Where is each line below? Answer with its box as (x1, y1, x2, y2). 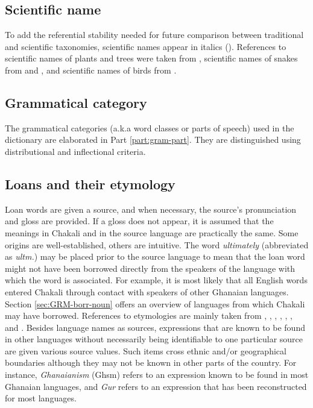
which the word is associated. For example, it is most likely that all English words (5, 274, 308, 286)
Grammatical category (5, 93, 147, 111)
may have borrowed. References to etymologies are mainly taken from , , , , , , (5, 309, 292, 322)
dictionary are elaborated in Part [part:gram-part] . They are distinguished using (5, 133, 301, 146)
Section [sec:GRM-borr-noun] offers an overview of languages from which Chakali (5, 297, 305, 310)
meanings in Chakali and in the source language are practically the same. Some (5, 226, 299, 239)
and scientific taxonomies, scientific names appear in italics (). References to (5, 40, 286, 52)
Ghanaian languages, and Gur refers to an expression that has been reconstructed (5, 380, 307, 392)
